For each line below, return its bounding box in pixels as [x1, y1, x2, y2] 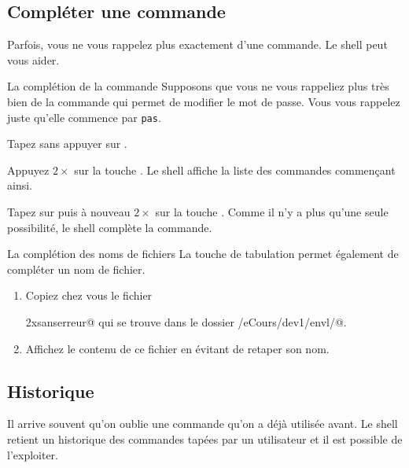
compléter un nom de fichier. [7, 260, 146, 277]
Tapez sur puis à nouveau [7, 204, 131, 220]
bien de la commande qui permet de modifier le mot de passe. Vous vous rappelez [7, 93, 400, 109]
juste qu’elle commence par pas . [7, 109, 161, 125]
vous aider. [7, 51, 60, 68]
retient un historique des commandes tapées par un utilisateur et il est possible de [7, 430, 403, 447]
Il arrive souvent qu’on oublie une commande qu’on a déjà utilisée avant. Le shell [7, 415, 398, 432]
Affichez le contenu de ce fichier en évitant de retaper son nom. [25, 340, 330, 356]
